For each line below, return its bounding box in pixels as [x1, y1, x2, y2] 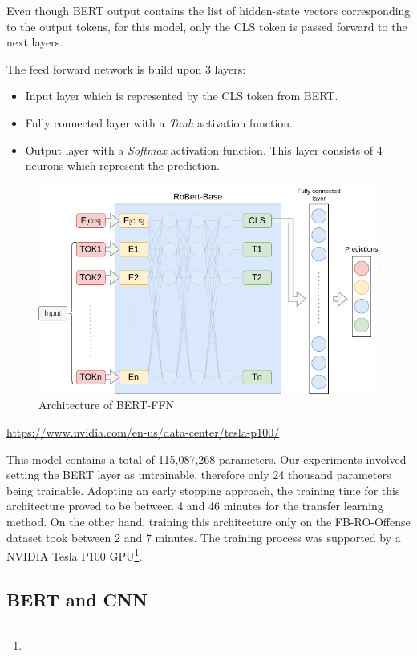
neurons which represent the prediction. [25, 157, 221, 174]
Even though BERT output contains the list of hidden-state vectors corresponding [6, 2, 411, 18]
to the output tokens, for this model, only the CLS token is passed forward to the [6, 18, 407, 34]
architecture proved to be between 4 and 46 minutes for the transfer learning [6, 497, 383, 514]
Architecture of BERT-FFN [38, 396, 175, 413]
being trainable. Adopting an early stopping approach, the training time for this [6, 481, 400, 498]
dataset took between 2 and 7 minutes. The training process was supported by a [6, 529, 401, 545]
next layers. [6, 34, 63, 50]
